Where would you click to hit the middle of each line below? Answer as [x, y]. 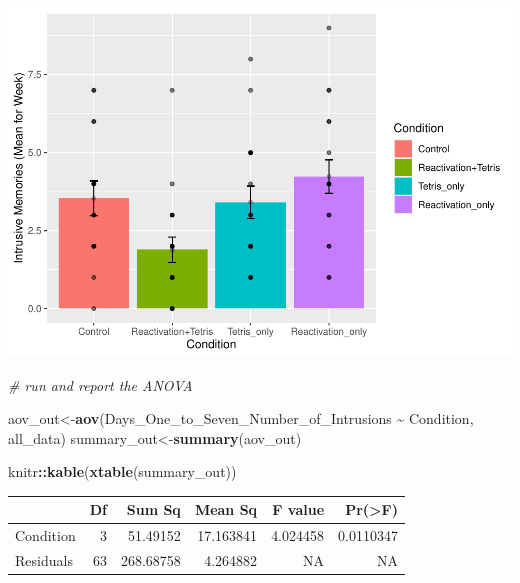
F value [298, 509]
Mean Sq [226, 509]
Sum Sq [153, 509]
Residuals [44, 560]
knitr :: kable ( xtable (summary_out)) [122, 471]
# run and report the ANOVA [100, 384]
